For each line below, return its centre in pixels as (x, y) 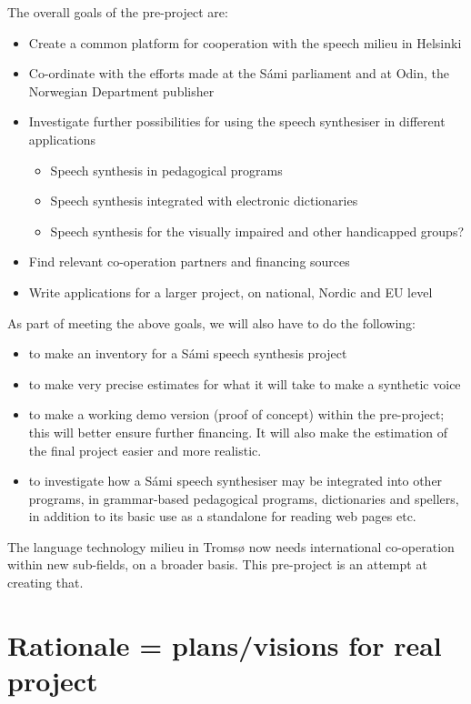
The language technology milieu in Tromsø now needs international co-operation (231, 546)
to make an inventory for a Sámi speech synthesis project (188, 353)
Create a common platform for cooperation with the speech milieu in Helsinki (245, 42)
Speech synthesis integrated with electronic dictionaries (204, 201)
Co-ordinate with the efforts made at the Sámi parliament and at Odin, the (239, 73)
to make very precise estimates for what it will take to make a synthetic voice (245, 383)
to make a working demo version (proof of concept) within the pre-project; (236, 414)
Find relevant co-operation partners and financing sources (189, 261)
